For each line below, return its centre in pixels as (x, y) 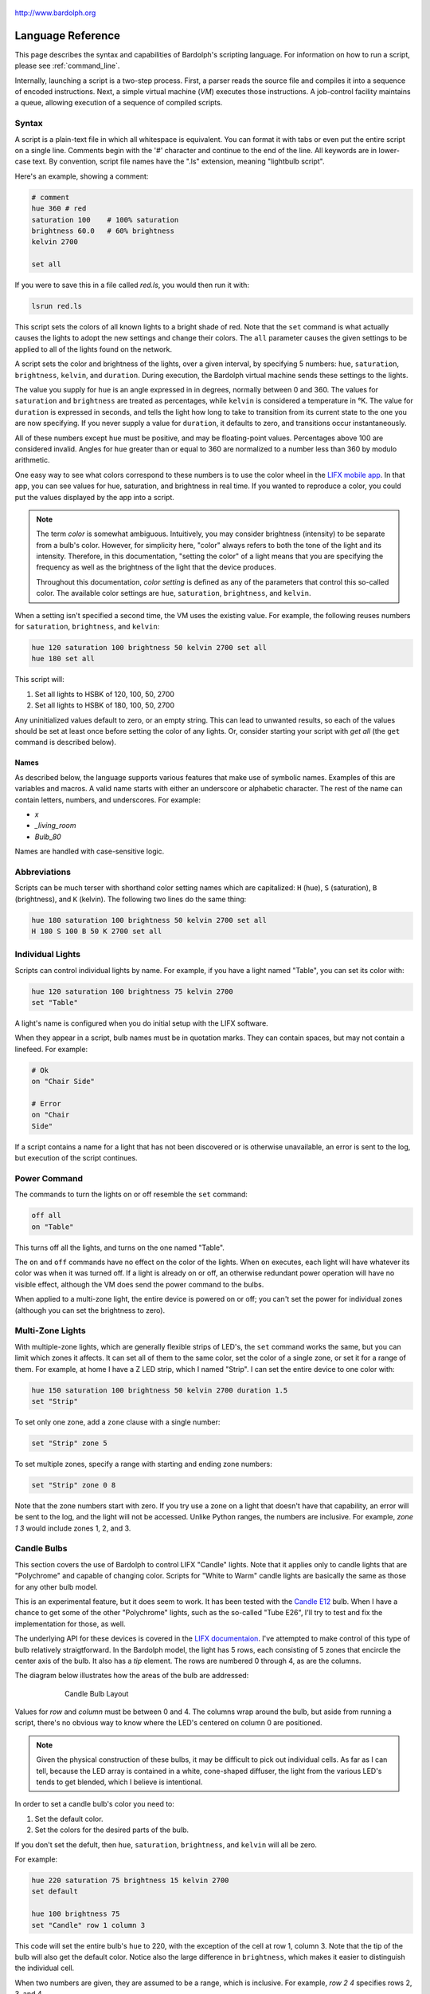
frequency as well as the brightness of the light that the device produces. (156, 567)
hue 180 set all (63, 659)
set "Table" (55, 1003)
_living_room (55, 826)
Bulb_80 (48, 837)
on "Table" (53, 1227)
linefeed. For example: (51, 1049)
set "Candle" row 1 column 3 (88, 1925)
